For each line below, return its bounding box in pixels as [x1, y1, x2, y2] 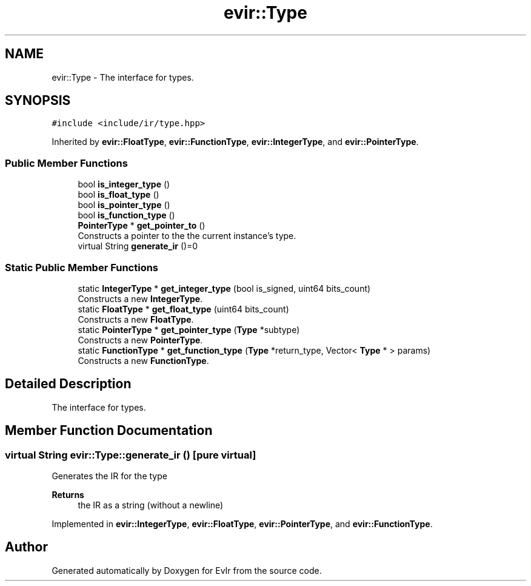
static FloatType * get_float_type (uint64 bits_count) [78, 303, 289, 314]
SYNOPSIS [5, 93, 71, 109]
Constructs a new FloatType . [78, 314, 194, 325]
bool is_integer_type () [78, 179, 170, 190]
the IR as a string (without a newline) [78, 500, 224, 510]
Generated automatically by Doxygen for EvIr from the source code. [52, 565, 322, 576]
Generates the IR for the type [52, 471, 167, 481]
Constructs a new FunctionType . [78, 355, 209, 366]
